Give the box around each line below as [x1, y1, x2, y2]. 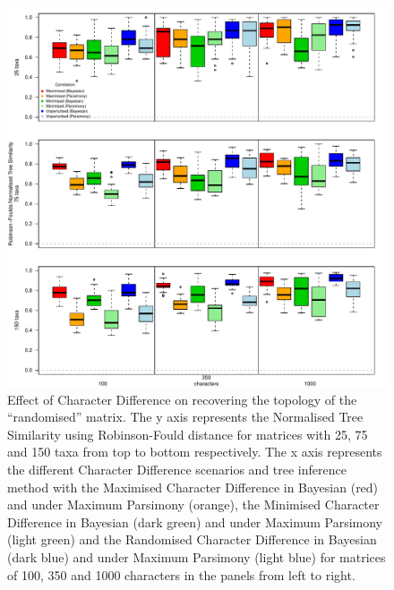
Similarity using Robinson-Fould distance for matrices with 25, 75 [7, 424, 368, 443]
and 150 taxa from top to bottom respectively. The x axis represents [7, 442, 382, 461]
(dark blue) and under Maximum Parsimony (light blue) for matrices [7, 547, 386, 566]
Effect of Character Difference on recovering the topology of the [7, 389, 357, 408]
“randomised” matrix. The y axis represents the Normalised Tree [7, 407, 364, 426]
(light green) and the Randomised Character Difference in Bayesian [7, 530, 377, 549]
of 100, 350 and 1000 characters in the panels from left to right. [7, 565, 355, 584]
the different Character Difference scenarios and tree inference [7, 459, 347, 478]
